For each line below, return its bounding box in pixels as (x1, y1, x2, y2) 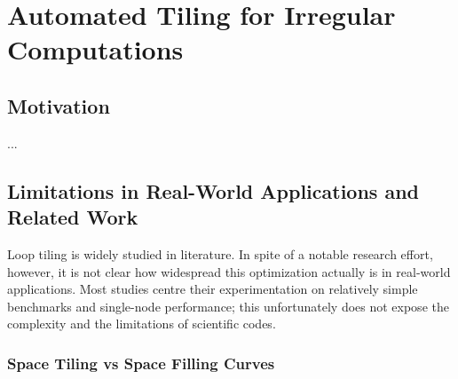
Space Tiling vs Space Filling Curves (7, 351, 275, 374)
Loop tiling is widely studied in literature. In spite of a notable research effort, (7, 244, 433, 263)
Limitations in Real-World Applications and (7, 177, 419, 204)
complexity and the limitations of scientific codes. (7, 314, 276, 333)
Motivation (7, 91, 110, 119)
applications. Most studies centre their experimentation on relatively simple (7, 280, 418, 298)
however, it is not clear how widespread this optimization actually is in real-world (7, 262, 451, 280)
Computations (7, 31, 184, 67)
